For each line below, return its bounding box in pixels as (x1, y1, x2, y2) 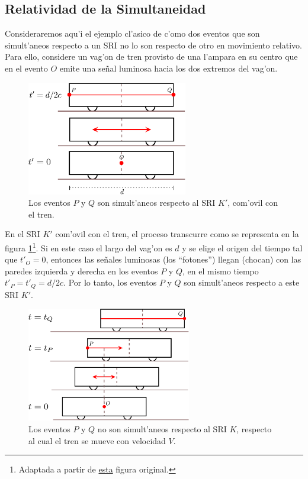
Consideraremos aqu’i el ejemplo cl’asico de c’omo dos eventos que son (5, 27, 260, 40)
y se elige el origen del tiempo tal (182, 241, 303, 254)
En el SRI (5, 228, 40, 240)
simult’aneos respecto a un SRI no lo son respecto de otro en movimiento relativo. (5, 38, 302, 51)
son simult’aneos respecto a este (184, 276, 300, 289)
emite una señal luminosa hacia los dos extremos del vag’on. (59, 62, 278, 74)
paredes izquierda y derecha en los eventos (5, 264, 158, 277)
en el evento (5, 62, 48, 74)
